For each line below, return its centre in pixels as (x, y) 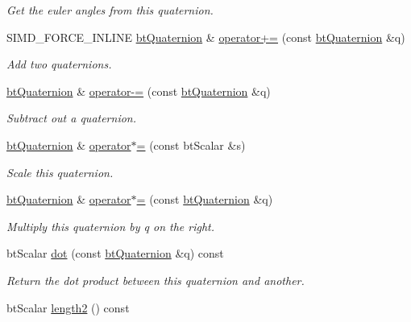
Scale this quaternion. (60, 172)
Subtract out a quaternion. (72, 118)
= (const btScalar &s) (191, 144)
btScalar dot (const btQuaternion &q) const (115, 253)
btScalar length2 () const (68, 307)
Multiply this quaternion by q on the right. (111, 226)
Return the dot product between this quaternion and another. (156, 280)
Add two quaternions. (59, 64)
